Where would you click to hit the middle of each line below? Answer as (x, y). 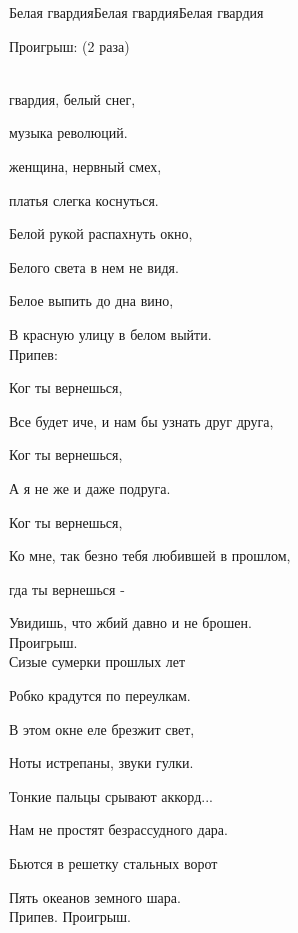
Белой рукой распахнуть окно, (101, 233)
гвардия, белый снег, (72, 98)
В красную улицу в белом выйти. (110, 333)
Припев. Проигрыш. (70, 916)
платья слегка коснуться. (84, 199)
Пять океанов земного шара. (95, 896)
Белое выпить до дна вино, (91, 300)
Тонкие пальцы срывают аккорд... (111, 795)
